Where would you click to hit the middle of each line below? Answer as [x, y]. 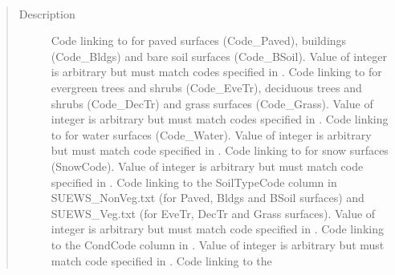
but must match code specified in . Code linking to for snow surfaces [220, 150]
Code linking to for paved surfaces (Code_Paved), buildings [199, 40]
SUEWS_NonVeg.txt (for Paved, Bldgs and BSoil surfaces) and [208, 198]
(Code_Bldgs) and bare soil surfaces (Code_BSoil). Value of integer [219, 56]
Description [47, 13]
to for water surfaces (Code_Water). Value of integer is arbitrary [211, 134]
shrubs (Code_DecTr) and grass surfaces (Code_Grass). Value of [212, 103]
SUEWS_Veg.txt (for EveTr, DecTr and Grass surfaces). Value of [213, 213]
